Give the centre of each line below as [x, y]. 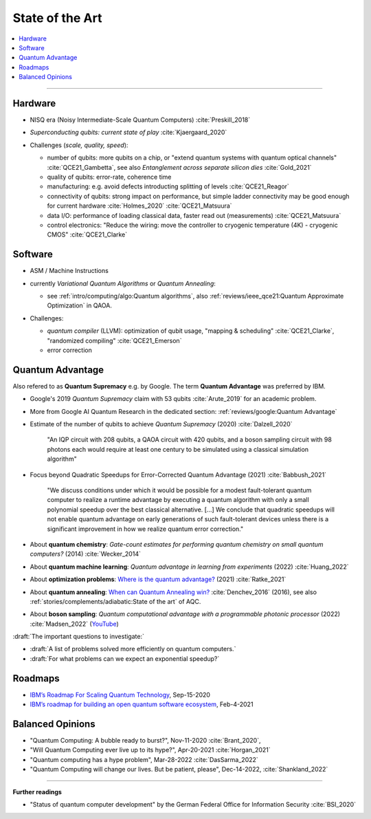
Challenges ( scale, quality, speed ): [79, 145]
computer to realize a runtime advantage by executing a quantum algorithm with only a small [178, 500]
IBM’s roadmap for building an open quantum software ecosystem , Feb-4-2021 [142, 704]
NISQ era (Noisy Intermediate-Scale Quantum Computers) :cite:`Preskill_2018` [140, 120]
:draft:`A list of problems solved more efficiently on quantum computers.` [133, 649]
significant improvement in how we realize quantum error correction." [145, 529]
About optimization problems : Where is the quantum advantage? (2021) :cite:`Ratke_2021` [158, 579]
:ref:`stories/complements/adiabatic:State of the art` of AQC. [115, 601]
